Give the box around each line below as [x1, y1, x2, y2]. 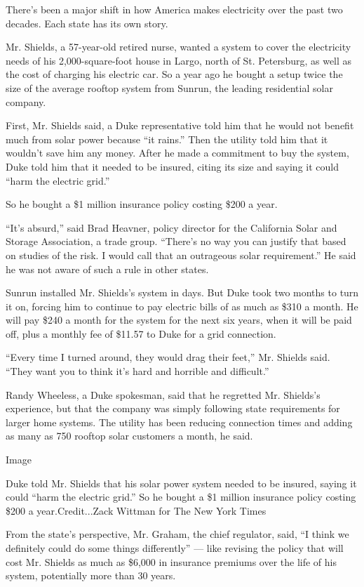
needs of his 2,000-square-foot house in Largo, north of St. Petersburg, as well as [6, 53, 352, 67]
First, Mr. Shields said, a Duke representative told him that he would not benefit [6, 118, 354, 133]
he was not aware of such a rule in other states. [6, 261, 209, 276]
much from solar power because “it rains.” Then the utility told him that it [6, 131, 328, 146]
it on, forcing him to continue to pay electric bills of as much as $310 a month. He [6, 298, 358, 313]
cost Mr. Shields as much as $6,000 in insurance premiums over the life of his [6, 554, 337, 569]
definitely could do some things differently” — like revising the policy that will [6, 541, 344, 555]
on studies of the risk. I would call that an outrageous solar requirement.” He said [6, 247, 356, 262]
